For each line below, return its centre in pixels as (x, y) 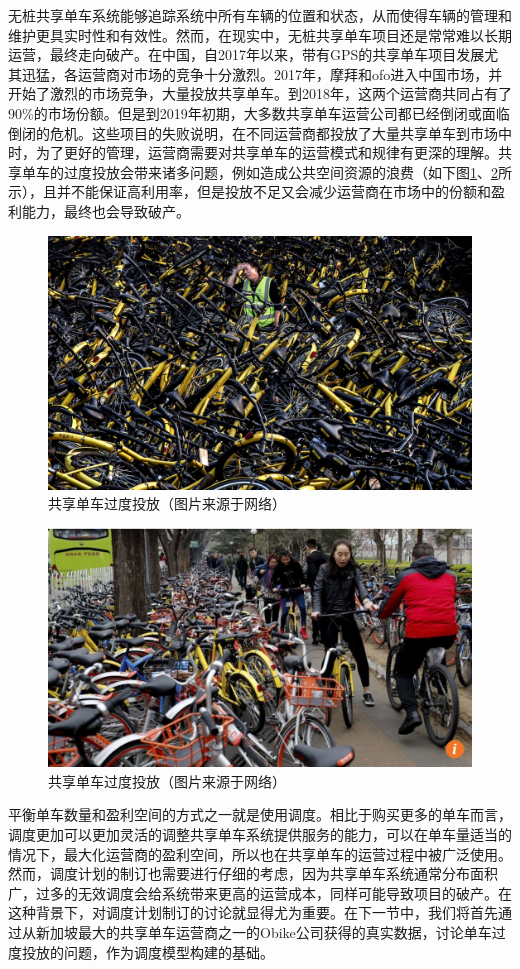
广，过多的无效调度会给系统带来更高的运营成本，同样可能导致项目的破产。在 (260, 892)
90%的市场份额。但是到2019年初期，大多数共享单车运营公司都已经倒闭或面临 (259, 112)
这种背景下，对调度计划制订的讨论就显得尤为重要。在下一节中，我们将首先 (253, 912)
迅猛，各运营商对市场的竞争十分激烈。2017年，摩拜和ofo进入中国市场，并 (262, 73)
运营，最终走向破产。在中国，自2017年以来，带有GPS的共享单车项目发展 (246, 54)
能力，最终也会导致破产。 (105, 210)
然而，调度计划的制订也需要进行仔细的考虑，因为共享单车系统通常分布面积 (253, 873)
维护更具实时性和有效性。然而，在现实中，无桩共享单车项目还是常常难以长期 (260, 34)
